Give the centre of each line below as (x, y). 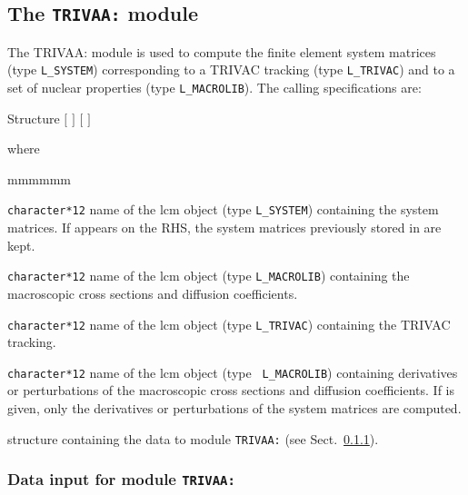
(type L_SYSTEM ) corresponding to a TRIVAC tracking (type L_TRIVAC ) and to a (231, 69)
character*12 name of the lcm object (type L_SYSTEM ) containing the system (223, 209)
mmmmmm (39, 178)
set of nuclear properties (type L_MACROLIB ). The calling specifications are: (214, 88)
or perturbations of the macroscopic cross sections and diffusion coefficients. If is (231, 390)
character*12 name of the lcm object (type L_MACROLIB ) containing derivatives (233, 372)
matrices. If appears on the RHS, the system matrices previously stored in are (224, 228)
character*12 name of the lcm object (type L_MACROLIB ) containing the (209, 276)
